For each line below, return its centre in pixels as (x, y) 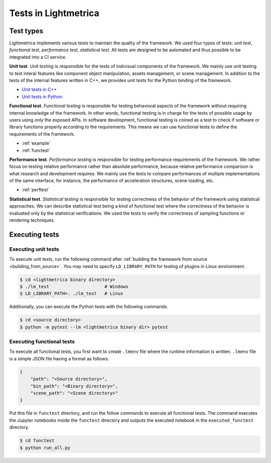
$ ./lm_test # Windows (74, 286)
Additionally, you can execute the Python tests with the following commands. (89, 307)
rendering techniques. (32, 220)
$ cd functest (37, 441)
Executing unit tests (34, 249)
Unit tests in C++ (39, 89)
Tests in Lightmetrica (54, 13)
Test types (26, 31)
